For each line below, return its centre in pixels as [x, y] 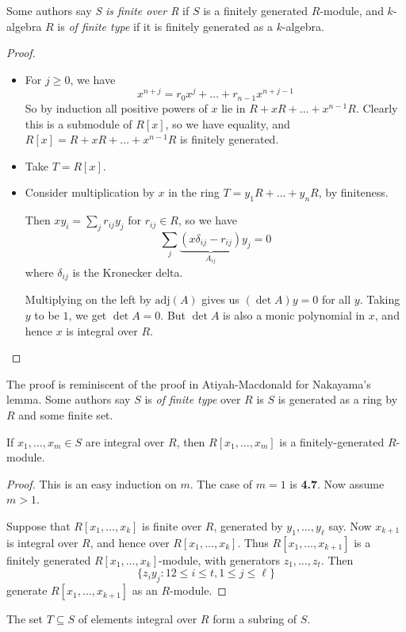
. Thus [253, 542]
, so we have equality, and [228, 123]
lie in [234, 107]
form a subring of [255, 619]
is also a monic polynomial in [294, 315]
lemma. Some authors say [69, 399]
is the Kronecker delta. [128, 272]
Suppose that [38, 525]
